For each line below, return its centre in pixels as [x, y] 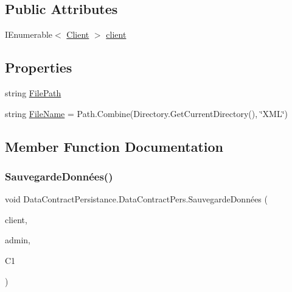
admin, [18, 240]
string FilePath [33, 93]
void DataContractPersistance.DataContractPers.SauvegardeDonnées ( [136, 199]
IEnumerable [29, 34]
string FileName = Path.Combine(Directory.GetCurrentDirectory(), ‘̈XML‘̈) [147, 113]
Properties [39, 67]
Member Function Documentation [114, 146]
